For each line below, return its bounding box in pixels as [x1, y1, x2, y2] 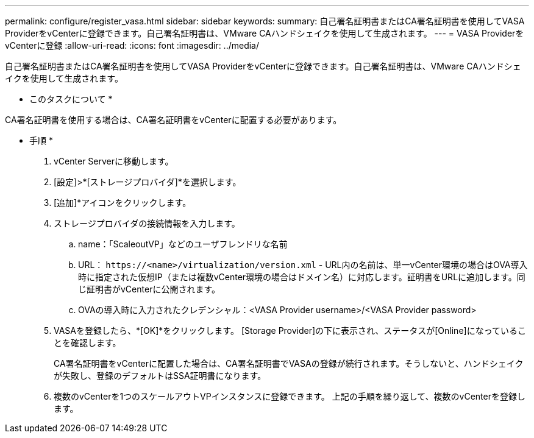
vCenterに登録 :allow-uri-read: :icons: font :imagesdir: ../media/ [5, 40, 260, 51]
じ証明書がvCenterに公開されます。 [78, 284, 221, 294]
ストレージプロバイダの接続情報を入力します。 [54, 218, 240, 228]
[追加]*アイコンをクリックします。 [54, 197, 191, 208]
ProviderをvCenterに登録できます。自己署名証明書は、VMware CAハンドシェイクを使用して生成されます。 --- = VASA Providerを [5, 28, 524, 38]
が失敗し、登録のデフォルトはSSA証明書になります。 [54, 370, 266, 381]
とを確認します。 [54, 337, 121, 348]
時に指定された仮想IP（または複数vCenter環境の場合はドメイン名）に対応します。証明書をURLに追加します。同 [78, 272, 525, 282]
